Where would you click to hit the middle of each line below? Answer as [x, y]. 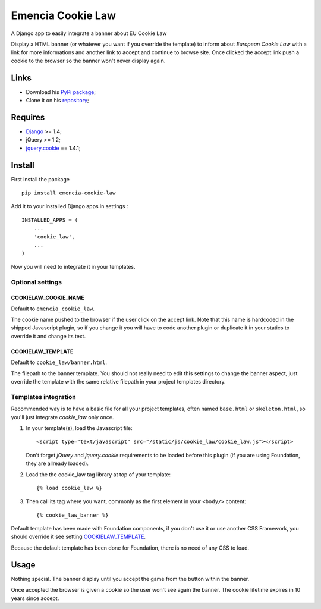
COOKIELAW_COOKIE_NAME [48, 298]
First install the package [40, 179]
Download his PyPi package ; [61, 92]
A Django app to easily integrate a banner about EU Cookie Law [89, 33]
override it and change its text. [48, 336]
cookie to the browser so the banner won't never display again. [88, 61]
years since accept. [35, 598]
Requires [28, 117]
